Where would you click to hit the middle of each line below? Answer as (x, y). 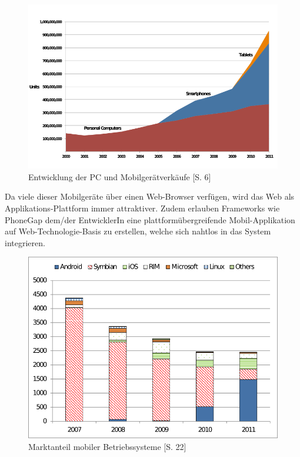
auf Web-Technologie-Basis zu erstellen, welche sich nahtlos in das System (138, 231)
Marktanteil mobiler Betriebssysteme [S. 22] (107, 446)
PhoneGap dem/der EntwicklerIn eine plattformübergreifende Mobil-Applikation (150, 219)
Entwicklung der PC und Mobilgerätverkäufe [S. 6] (120, 176)
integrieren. (25, 242)
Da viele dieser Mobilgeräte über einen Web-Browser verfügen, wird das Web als (150, 196)
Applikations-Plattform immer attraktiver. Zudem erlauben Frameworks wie (142, 208)
